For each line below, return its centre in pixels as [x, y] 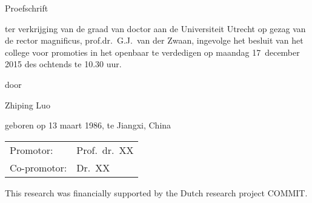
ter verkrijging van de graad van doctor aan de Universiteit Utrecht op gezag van [155, 28]
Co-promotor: [38, 167]
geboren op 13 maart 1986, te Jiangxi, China [88, 125]
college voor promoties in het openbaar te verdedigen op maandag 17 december [152, 52]
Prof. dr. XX [105, 150]
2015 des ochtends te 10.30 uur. [63, 64]
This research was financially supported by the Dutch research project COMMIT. [156, 192]
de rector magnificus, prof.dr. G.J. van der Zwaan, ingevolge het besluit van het [154, 40]
